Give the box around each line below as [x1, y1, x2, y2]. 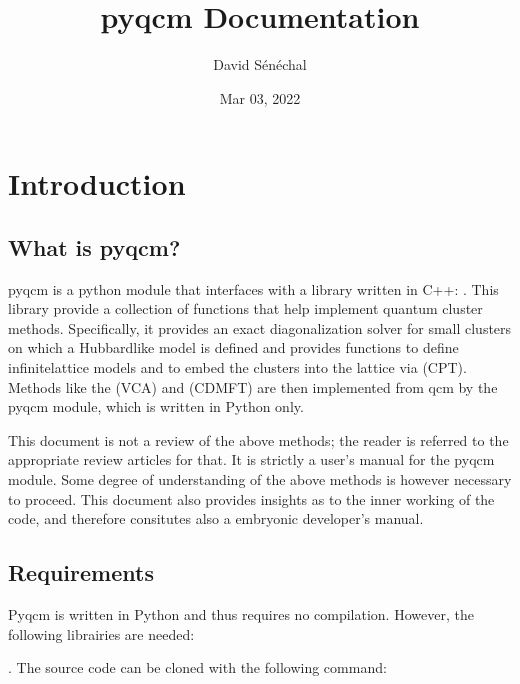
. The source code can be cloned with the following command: [8, 657, 387, 678]
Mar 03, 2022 [219, 87, 301, 108]
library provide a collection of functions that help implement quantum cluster [8, 298, 483, 319]
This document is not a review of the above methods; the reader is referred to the [8, 429, 509, 450]
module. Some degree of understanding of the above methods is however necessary [8, 469, 512, 490]
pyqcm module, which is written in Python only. [8, 396, 304, 417]
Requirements [8, 557, 154, 588]
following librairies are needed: [8, 623, 195, 644]
